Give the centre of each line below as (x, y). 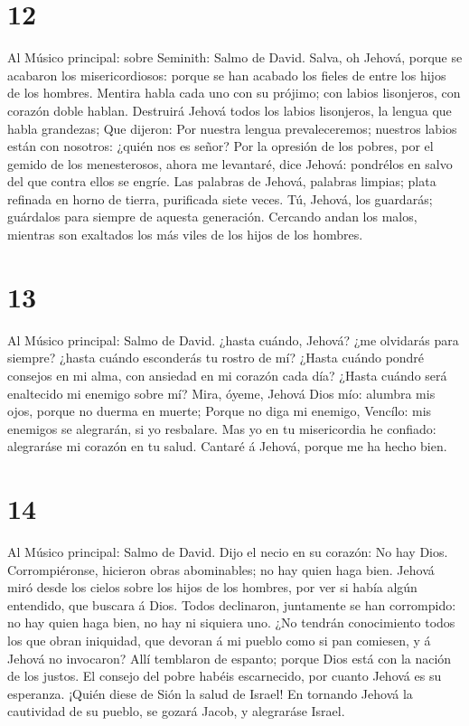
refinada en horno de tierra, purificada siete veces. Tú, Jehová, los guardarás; (220, 198)
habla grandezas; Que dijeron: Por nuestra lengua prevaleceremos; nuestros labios (232, 128)
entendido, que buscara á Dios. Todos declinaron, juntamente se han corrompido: (232, 604)
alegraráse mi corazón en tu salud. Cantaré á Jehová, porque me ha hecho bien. (227, 446)
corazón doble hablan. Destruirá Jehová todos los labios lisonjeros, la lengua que (230, 110)
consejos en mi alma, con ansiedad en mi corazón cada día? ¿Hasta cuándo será (227, 375)
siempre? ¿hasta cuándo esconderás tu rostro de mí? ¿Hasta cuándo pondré (216, 358)
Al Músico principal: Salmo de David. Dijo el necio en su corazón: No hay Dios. (228, 552)
